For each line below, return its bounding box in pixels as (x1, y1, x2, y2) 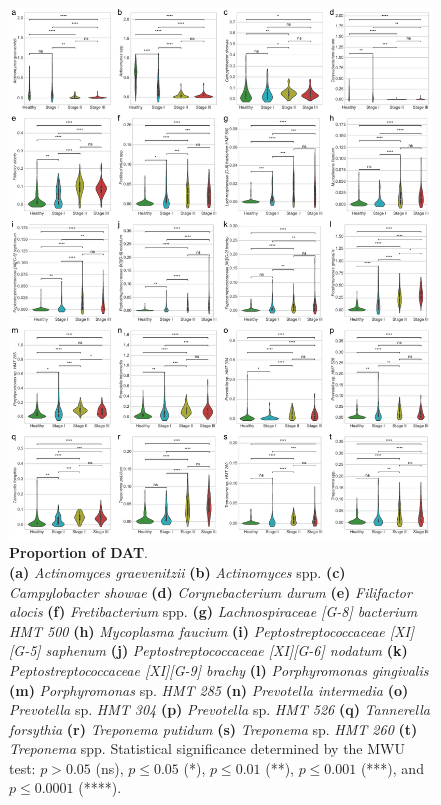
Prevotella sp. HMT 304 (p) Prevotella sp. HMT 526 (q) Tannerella (9, 699, 430, 720)
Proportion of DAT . (9, 542, 149, 563)
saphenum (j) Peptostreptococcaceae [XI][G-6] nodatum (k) (45, 640, 408, 661)
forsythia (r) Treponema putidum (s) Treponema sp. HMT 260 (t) (9, 718, 418, 739)
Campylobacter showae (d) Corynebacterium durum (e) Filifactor (9, 581, 412, 602)
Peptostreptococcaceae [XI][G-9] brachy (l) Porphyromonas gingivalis (9, 659, 429, 680)
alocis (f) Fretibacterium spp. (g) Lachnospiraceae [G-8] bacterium (9, 601, 418, 622)
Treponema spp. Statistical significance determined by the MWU (9, 738, 405, 759)
